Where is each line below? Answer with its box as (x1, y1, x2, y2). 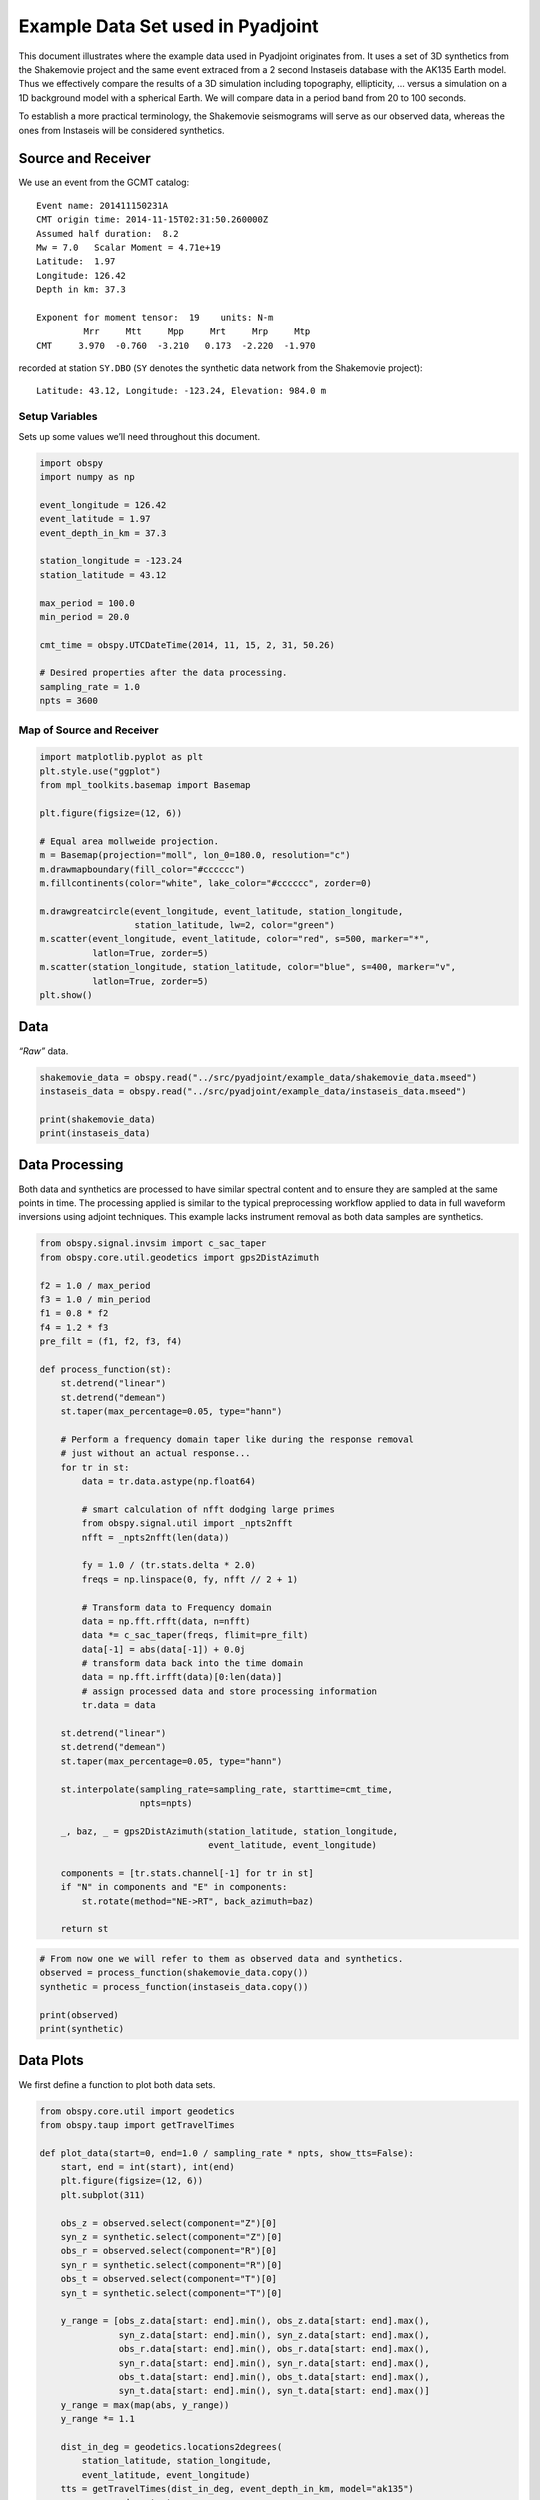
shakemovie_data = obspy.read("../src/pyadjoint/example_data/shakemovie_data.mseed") (39, 1071, 478, 1083)
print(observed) (39, 2009, 120, 2020)
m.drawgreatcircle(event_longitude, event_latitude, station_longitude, (39, 905, 404, 917)
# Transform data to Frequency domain (81, 1601, 272, 1613)
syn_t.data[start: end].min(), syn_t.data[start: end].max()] (118, 2385, 430, 2397)
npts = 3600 (39, 695, 99, 707)
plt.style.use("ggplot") (39, 765, 162, 777)
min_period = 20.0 (39, 611, 130, 622)
